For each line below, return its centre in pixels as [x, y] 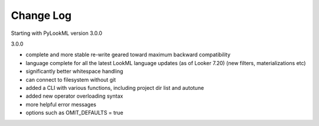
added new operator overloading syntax [74, 96]
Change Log [41, 15]
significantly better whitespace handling [74, 72]
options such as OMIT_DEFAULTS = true [74, 113]
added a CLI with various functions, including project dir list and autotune [115, 88]
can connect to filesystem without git [71, 79]
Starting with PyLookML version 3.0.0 [57, 33]
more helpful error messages [61, 104]
